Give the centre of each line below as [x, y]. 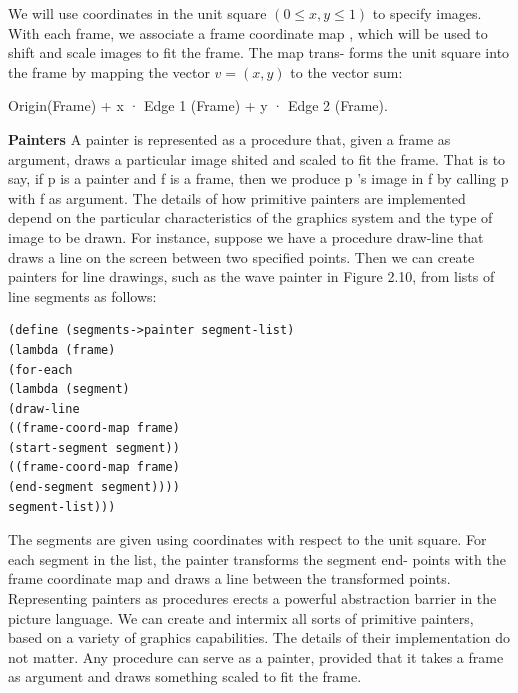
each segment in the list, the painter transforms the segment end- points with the [257, 558]
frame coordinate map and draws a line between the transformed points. [229, 578]
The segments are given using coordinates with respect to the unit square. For [247, 539]
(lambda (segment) [69, 389]
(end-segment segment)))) [94, 487]
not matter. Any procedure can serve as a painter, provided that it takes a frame [256, 656]
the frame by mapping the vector [109, 71]
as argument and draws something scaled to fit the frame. [185, 676]
